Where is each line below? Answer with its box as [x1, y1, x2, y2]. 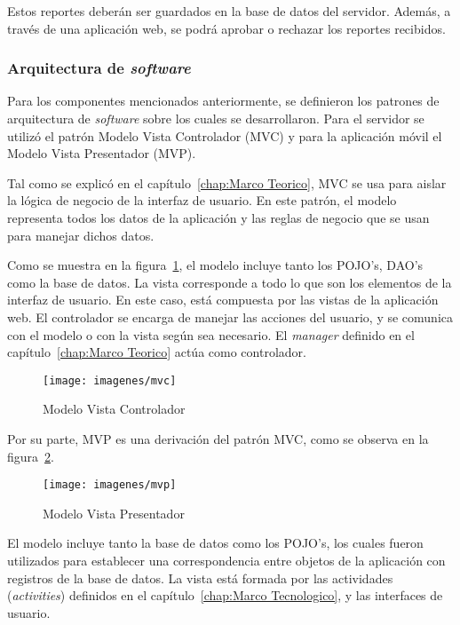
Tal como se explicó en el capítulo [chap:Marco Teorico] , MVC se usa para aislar [7, 173, 447, 192]
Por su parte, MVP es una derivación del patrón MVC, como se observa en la [7, 429, 429, 447]
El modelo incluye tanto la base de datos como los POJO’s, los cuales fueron [7, 534, 424, 552]
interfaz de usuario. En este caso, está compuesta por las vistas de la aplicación [7, 290, 439, 309]
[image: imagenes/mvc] [43, 374, 177, 387]
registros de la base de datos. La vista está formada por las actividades [7, 568, 393, 587]
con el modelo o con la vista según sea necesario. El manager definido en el [7, 325, 415, 344]
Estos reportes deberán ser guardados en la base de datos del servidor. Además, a [7, 2, 451, 20]
